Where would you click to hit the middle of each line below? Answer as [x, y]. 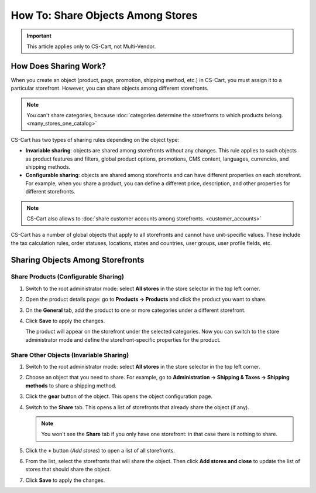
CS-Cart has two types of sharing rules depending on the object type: [95, 140]
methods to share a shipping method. [71, 385]
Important [39, 36]
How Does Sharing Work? [59, 66]
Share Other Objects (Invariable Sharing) [70, 355]
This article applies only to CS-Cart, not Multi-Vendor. [91, 46]
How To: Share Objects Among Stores [104, 15]
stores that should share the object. [68, 470]
